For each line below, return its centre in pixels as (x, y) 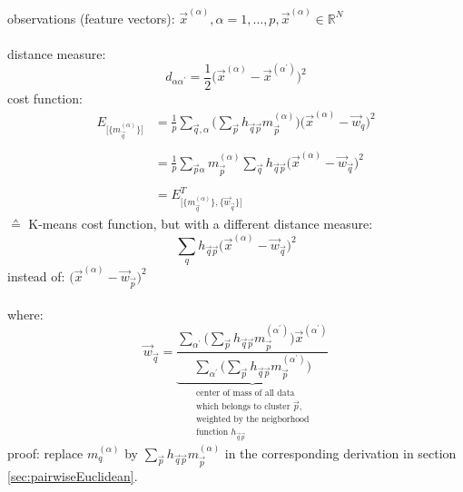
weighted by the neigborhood (253, 420)
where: (25, 315)
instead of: (36, 276)
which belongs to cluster (243, 406)
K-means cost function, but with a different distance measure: (201, 224)
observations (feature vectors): (91, 18)
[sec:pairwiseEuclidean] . (73, 475)
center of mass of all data (246, 394)
